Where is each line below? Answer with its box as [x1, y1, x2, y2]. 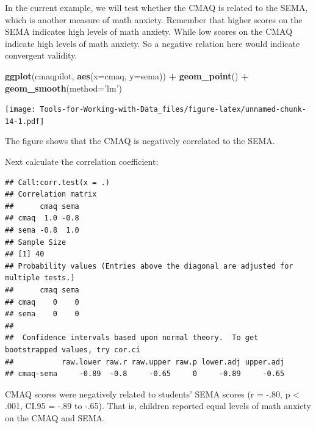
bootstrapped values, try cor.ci [5, 345, 140, 354]
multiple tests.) [5, 274, 75, 283]
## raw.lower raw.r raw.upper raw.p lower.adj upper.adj [5, 357, 285, 366]
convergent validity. [5, 49, 77, 62]
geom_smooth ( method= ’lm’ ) [5, 81, 123, 94]
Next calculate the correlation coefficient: [5, 155, 159, 168]
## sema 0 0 [5, 310, 79, 319]
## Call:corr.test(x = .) [5, 178, 110, 187]
